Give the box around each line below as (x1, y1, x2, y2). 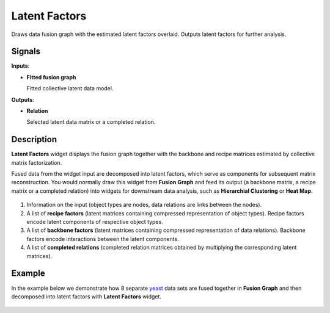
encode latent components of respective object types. (26, 218, 163, 226)
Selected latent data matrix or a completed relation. (26, 118, 156, 126)
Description (11, 134, 57, 145)
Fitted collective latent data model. (26, 85, 114, 92)
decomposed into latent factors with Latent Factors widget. (11, 293, 162, 300)
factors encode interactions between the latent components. (26, 235, 180, 242)
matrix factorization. (11, 159, 62, 166)
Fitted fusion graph (26, 73, 76, 81)
